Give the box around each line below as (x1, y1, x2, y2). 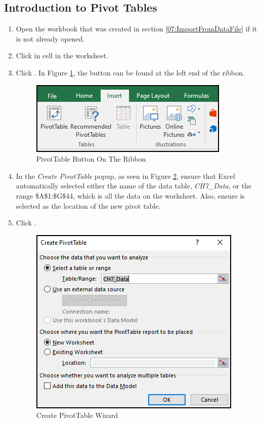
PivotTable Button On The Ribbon (36, 154, 146, 164)
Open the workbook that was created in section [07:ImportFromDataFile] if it (16, 23, 257, 34)
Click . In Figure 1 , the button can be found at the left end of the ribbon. (16, 67, 245, 78)
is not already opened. (16, 33, 85, 44)
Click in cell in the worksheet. (16, 50, 108, 61)
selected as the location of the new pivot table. (16, 200, 161, 211)
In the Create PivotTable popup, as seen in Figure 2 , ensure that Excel (16, 170, 235, 181)
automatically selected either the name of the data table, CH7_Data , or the (16, 180, 251, 191)
